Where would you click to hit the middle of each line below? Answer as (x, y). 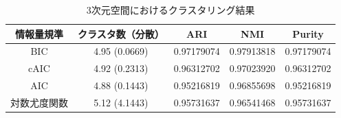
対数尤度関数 (39, 102)
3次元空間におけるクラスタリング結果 (170, 10)
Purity (308, 33)
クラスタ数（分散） (121, 33)
